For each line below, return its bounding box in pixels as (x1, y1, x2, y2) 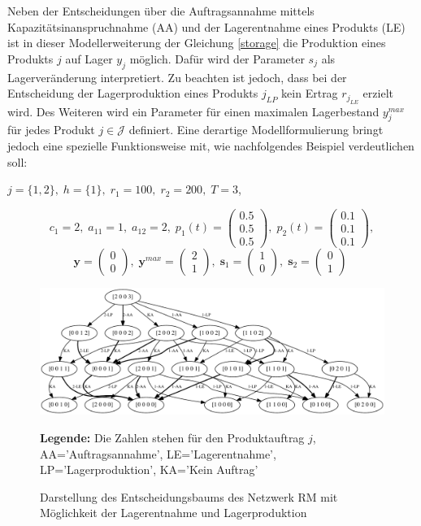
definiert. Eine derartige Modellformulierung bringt (128, 121, 384, 138)
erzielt (362, 85, 393, 102)
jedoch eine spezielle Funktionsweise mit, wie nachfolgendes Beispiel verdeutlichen (7, 137, 414, 154)
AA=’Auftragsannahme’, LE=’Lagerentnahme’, (40, 445, 276, 462)
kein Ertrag (281, 85, 338, 102)
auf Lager (65, 50, 113, 67)
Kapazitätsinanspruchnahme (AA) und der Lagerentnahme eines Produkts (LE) (7, 18, 406, 35)
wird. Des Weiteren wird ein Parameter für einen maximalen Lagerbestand (7, 102, 380, 120)
